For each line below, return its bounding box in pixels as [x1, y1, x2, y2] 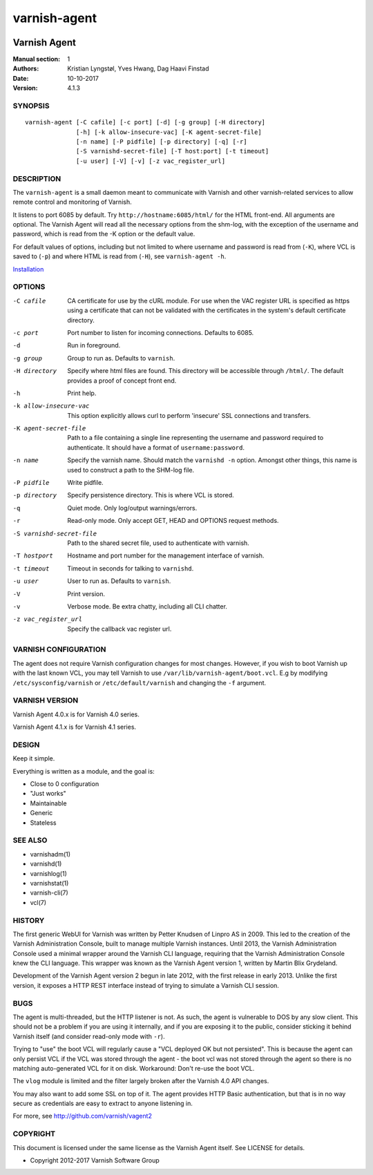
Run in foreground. [67, 341, 121, 350]
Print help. [67, 389, 97, 397]
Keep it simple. [12, 754, 55, 763]
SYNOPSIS [12, 101, 50, 111]
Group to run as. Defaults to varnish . [67, 354, 175, 362]
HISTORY [12, 915, 45, 925]
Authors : [12, 64, 39, 73]
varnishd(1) [30, 860, 62, 868]
